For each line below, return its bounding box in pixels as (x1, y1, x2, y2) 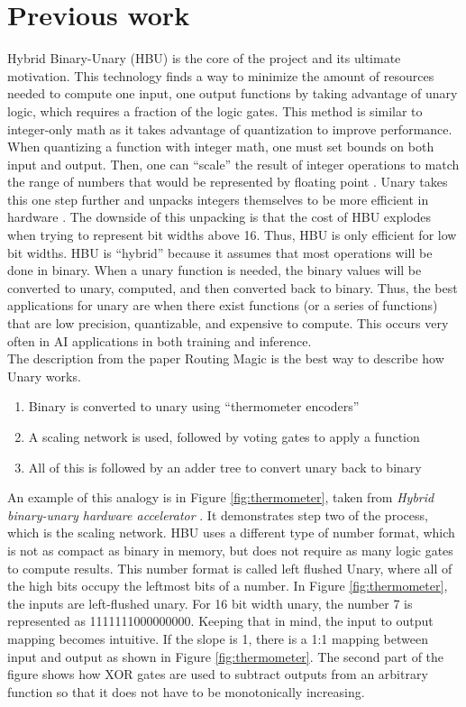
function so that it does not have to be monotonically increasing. (7, 682, 365, 701)
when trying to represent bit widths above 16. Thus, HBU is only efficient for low (7, 225, 457, 244)
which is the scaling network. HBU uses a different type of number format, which (7, 523, 455, 542)
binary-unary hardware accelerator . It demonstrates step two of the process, (7, 505, 428, 524)
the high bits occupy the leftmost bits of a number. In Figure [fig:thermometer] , (7, 576, 448, 595)
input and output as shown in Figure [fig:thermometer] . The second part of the (7, 647, 444, 666)
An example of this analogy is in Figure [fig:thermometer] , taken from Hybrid (7, 488, 434, 507)
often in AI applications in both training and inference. (7, 331, 312, 350)
